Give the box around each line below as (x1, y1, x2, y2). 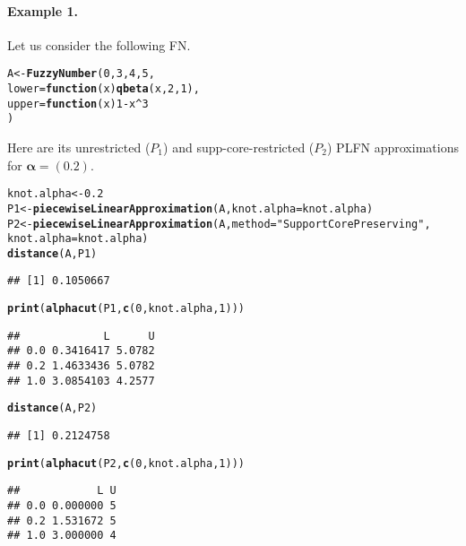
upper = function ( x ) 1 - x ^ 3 (7, 97, 149, 110)
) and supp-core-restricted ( (163, 138, 315, 157)
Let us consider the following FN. (7, 35, 191, 54)
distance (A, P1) (7, 247, 98, 260)
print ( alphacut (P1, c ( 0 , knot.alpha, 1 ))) (7, 302, 245, 316)
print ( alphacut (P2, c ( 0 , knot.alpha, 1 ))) (7, 456, 245, 470)
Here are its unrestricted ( (7, 138, 151, 157)
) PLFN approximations (327, 138, 459, 157)
